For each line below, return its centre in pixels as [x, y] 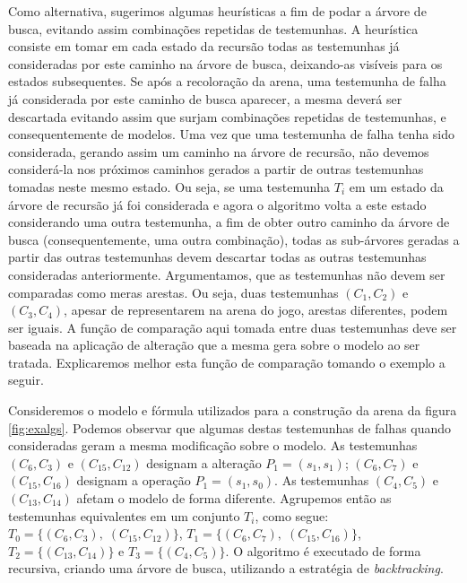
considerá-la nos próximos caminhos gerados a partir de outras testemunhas [216, 169]
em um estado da [396, 186]
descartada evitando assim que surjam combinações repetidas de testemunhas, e [227, 116]
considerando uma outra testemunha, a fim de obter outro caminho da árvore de [229, 222]
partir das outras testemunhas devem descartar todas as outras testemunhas [217, 257]
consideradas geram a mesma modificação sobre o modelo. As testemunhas [213, 445]
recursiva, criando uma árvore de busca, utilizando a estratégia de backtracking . [226, 568]
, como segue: [292, 515]
